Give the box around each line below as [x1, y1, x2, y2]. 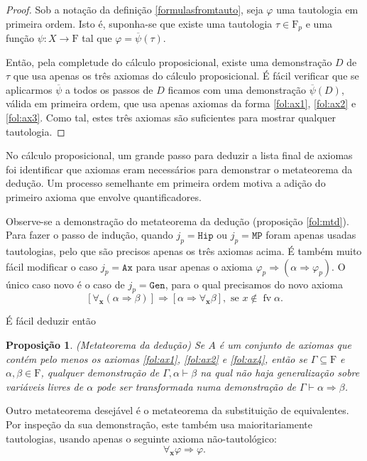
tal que [82, 31, 112, 45]
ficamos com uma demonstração [168, 82, 307, 97]
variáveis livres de [6, 379, 84, 394]
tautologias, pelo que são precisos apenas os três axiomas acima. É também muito [6, 243, 362, 258]
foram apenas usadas [265, 227, 356, 242]
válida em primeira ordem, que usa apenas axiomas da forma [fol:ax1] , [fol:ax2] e [6, 96, 356, 111]
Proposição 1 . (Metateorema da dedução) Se [6, 337, 205, 352]
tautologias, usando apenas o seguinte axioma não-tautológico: [6, 430, 277, 445]
